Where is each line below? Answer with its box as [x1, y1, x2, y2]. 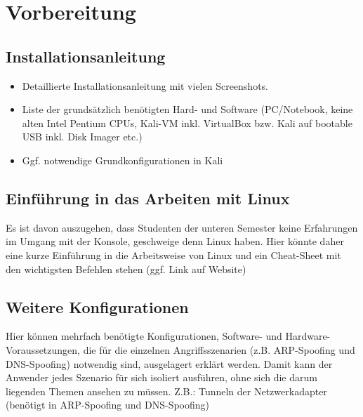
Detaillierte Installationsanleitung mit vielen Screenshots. [22, 78, 269, 93]
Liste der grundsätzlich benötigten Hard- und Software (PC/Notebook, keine [22, 102, 353, 117]
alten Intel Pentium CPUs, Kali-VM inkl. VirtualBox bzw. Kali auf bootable [22, 115, 352, 130]
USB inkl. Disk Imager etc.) [22, 129, 143, 144]
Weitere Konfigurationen [6, 296, 189, 317]
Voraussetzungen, [6, 342, 80, 357]
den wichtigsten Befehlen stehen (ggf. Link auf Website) [6, 261, 246, 276]
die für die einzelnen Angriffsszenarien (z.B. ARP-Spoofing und [83, 342, 355, 357]
